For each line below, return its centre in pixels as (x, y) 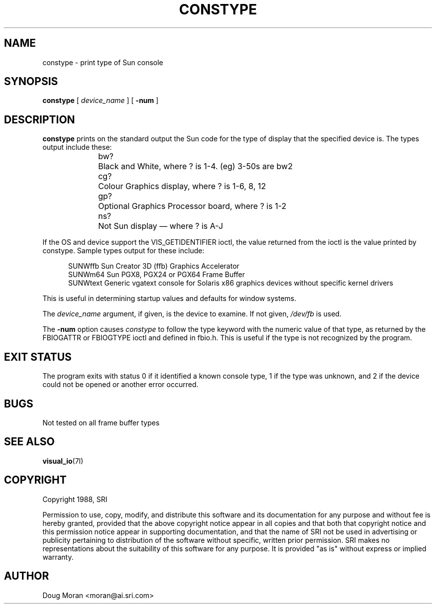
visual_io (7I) (63, 461)
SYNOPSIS (31, 82)
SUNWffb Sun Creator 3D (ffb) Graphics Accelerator (154, 266)
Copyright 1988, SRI (75, 499)
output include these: (77, 147)
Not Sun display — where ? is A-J (161, 226)
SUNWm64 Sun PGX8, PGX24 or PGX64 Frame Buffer (157, 275)
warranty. (58, 557)
